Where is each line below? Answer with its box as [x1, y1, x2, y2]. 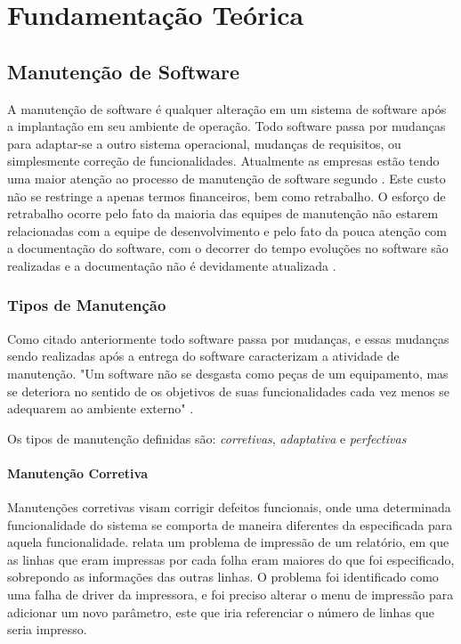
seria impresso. [7, 620, 87, 639]
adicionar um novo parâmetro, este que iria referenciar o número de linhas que [7, 602, 434, 621]
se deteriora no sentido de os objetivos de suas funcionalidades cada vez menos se [7, 381, 449, 400]
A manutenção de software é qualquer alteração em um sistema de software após [7, 99, 447, 118]
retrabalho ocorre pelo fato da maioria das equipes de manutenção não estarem [7, 204, 439, 223]
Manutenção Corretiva [7, 463, 149, 482]
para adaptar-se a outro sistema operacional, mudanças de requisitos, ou [7, 134, 401, 152]
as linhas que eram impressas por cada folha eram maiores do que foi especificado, [7, 550, 455, 568]
